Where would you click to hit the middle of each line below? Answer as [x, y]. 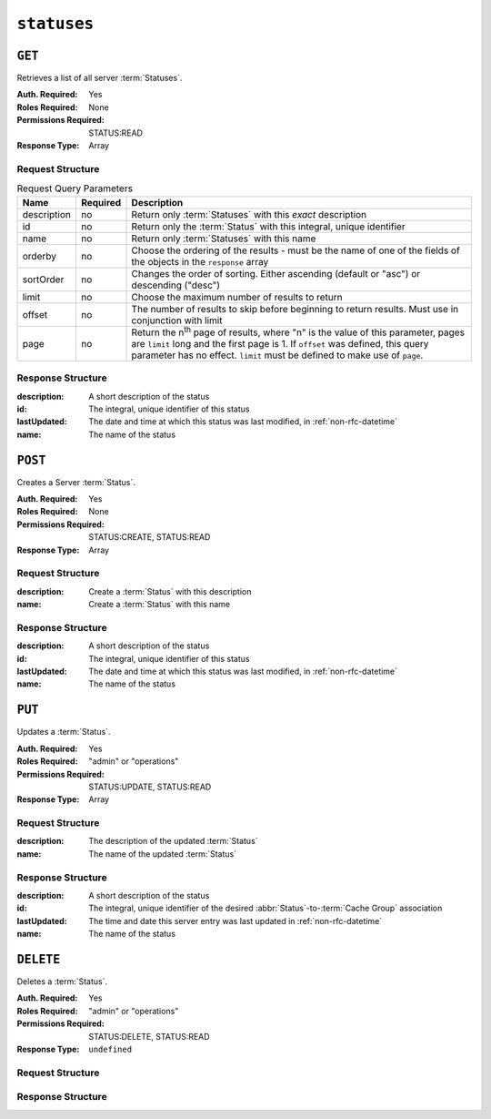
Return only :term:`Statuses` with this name [224, 239]
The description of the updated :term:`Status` [173, 841]
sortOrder [43, 280]
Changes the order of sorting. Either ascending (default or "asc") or [276, 273]
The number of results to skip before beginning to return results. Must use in [295, 309]
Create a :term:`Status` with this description [170, 591]
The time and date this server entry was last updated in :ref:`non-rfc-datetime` [235, 921]
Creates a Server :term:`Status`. [76, 482]
